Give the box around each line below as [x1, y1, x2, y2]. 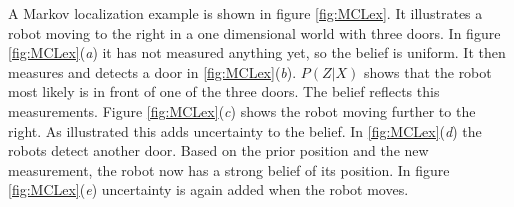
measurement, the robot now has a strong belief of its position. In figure [8, 159, 450, 180]
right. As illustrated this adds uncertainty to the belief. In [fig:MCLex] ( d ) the [8, 120, 482, 141]
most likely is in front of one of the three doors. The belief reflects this [8, 81, 440, 102]
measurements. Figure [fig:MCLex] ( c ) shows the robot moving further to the [8, 100, 476, 121]
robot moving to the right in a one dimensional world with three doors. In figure [8, 22, 501, 43]
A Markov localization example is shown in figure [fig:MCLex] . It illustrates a [8, 3, 483, 23]
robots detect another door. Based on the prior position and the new [8, 140, 429, 161]
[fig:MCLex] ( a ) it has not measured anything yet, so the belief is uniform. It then [8, 42, 506, 63]
